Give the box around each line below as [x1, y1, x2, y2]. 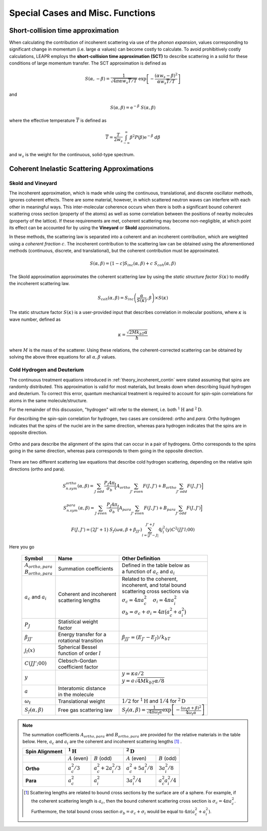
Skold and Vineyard [9, 179, 57, 186]
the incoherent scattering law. [9, 281, 70, 287]
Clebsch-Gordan [58, 657, 97, 664]
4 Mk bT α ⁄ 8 [137, 677, 165, 685]
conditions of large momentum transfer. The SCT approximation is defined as [9, 60, 167, 66]
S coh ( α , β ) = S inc [97, 295, 134, 302]
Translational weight [58, 698, 105, 705]
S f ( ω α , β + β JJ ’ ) [109, 527, 142, 534]
